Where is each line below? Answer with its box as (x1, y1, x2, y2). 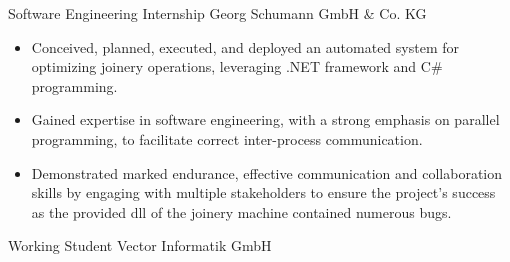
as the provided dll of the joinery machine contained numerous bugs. (31, 201, 452, 222)
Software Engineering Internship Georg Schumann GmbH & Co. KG (8, 3, 427, 23)
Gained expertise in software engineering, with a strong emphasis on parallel (31, 109, 500, 130)
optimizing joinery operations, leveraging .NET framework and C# (31, 56, 443, 77)
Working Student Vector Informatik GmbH (8, 235, 272, 256)
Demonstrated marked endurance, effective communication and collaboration (31, 162, 502, 183)
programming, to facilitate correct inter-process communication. (31, 128, 423, 149)
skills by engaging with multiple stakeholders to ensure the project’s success (31, 182, 496, 203)
